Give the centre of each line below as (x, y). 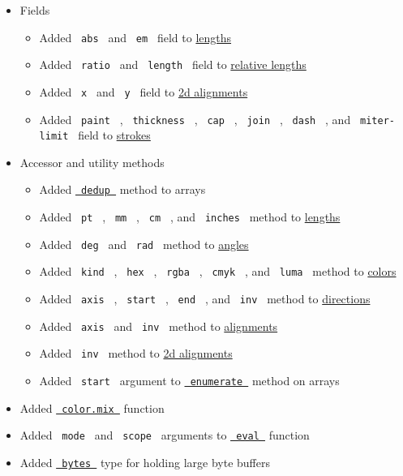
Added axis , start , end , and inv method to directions (205, 299)
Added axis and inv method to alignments (159, 326)
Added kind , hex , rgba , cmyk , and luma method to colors (218, 271)
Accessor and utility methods (92, 162)
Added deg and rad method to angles (144, 244)
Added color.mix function (92, 407)
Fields (35, 10)
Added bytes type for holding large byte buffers (145, 463)
